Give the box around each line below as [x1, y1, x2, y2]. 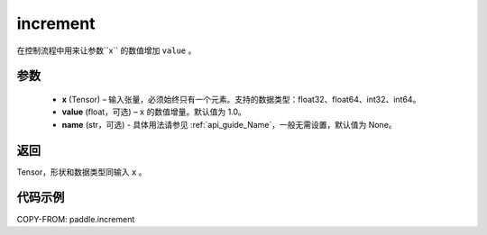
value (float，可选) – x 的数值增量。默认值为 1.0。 [61, 106, 247, 117]
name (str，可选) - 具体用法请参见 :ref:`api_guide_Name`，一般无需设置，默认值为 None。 [61, 119, 397, 130]
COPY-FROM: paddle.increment [16, 213, 135, 224]
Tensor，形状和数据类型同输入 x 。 [16, 167, 147, 177]
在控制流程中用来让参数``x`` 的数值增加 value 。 [16, 45, 197, 56]
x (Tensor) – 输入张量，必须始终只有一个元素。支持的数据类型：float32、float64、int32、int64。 [61, 94, 421, 104]
